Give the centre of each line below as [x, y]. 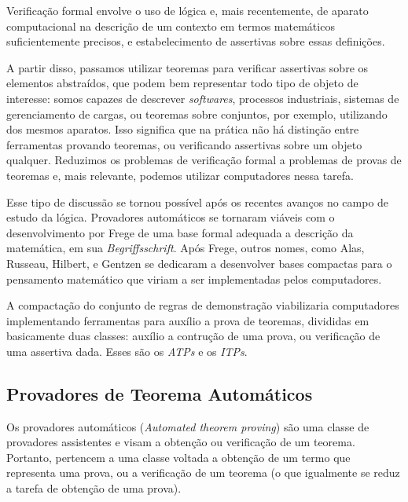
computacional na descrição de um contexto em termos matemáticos [171, 26]
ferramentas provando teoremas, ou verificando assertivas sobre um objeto [184, 144]
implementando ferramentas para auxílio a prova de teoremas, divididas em [188, 320]
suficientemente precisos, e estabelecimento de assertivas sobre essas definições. [196, 41]
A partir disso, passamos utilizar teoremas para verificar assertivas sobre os [187, 67]
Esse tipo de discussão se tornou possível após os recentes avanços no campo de [198, 202]
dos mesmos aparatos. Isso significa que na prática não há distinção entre [183, 129]
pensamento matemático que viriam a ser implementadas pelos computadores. [194, 278]
